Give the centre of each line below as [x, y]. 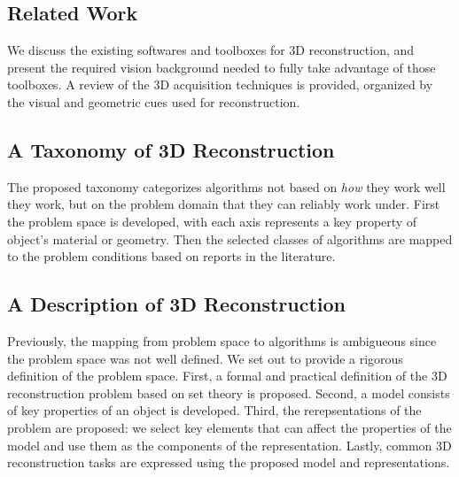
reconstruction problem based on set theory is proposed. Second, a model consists [229, 392]
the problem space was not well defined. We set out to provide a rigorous [205, 358]
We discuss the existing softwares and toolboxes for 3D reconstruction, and [211, 50]
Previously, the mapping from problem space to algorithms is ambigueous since [222, 340]
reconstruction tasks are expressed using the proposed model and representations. [229, 462]
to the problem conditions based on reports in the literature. [171, 256]
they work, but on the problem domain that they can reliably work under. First [224, 204]
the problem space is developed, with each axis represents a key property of [212, 221]
